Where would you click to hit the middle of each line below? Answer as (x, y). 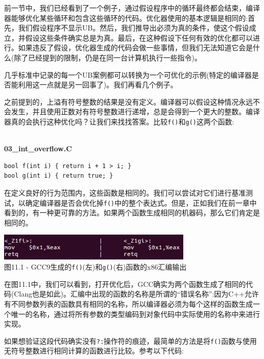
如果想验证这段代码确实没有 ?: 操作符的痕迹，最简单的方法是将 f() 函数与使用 (130, 340)
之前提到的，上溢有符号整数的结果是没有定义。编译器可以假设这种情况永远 (128, 101)
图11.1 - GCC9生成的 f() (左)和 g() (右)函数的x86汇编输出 (95, 267)
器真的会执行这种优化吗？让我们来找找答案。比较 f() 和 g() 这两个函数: (119, 121)
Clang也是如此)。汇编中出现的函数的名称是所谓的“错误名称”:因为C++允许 (136, 294)
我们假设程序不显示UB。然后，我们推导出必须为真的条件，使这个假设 (134, 28)
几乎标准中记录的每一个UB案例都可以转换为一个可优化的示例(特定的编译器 (128, 74)
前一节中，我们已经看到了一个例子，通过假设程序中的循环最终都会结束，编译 (132, 8)
